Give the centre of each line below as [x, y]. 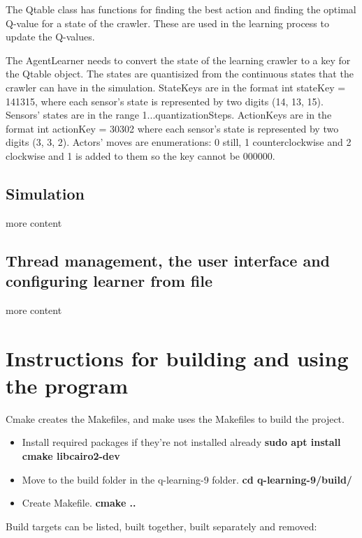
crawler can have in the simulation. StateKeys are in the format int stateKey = [176, 87]
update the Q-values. [50, 37]
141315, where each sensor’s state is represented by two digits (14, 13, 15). [165, 101]
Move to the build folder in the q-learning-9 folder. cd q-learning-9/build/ [187, 479]
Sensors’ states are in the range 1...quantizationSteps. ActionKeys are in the [169, 115]
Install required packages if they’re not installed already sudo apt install [181, 442]
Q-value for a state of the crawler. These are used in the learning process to [167, 23]
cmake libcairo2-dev [71, 456]
